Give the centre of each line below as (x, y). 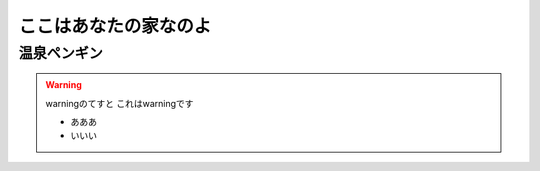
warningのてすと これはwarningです (119, 103)
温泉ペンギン (61, 53)
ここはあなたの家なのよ (115, 26)
